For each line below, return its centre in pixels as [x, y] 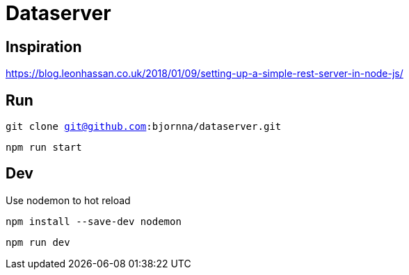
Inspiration [44, 47]
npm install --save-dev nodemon [94, 221]
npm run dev [38, 242]
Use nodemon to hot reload [68, 200]
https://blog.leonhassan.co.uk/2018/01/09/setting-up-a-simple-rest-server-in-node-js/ [205, 74]
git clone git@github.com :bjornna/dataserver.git [144, 127]
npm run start [44, 148]
